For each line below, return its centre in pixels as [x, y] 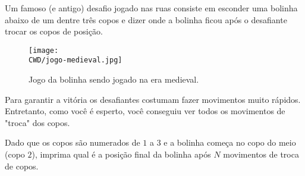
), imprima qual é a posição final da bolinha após [121, 154]
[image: [44, 50]
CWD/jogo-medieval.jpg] [76, 60]
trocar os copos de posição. [54, 31]
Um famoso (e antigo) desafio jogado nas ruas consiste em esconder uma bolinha [151, 8]
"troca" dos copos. [37, 122]
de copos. [22, 166]
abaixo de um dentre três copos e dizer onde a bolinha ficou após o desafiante [146, 19]
